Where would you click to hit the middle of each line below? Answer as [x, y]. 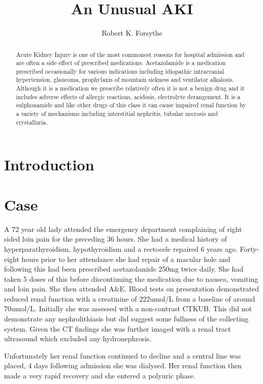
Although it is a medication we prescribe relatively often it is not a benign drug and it [130, 88]
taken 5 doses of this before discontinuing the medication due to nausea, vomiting [131, 278]
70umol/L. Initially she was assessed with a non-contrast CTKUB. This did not [128, 308]
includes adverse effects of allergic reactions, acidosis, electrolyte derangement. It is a [128, 96]
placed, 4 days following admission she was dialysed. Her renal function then [123, 365]
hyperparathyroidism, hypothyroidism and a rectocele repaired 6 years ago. [121, 248]
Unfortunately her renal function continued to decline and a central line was [123, 355]
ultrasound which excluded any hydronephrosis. [78, 338]
